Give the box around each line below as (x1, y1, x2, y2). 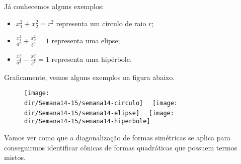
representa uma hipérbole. (51, 53, 132, 64)
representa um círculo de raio (56, 18, 146, 28)
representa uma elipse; (51, 35, 120, 46)
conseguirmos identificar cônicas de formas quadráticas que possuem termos (4, 142, 237, 152)
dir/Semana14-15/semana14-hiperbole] (24, 118, 150, 125)
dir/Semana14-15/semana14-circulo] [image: (24, 99, 178, 107)
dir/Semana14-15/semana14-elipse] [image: (24, 109, 174, 117)
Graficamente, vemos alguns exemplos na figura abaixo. (4, 71, 175, 82)
